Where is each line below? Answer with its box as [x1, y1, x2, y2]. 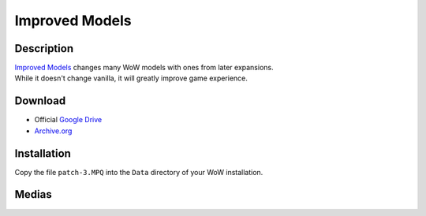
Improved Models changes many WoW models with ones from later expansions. [14, 63, 274, 73]
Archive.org [34, 126, 73, 136]
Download [14, 95, 66, 108]
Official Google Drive [34, 115, 103, 125]
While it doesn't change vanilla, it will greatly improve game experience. [14, 73, 248, 83]
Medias [14, 188, 52, 201]
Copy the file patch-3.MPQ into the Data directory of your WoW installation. [14, 167, 263, 177]
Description [14, 42, 74, 55]
